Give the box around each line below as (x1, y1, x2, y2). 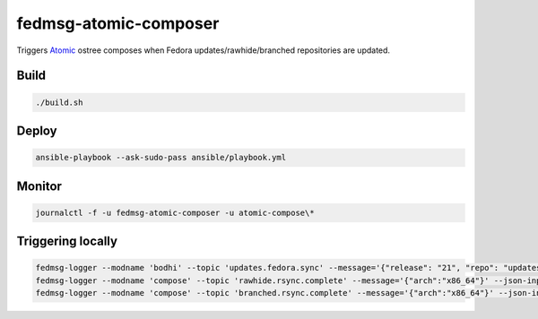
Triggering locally (16, 234, 118, 249)
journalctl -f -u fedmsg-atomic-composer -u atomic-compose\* (35, 207, 315, 218)
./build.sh (35, 97, 83, 108)
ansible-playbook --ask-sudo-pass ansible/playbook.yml (35, 152, 287, 163)
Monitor (16, 178, 63, 194)
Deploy (16, 123, 57, 138)
